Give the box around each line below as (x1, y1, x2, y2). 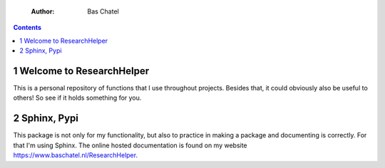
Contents (13, 23, 42, 32)
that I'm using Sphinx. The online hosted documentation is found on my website (13, 141, 247, 149)
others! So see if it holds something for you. (13, 93, 142, 103)
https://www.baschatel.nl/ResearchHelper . (13, 151, 138, 159)
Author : (31, 7, 55, 16)
